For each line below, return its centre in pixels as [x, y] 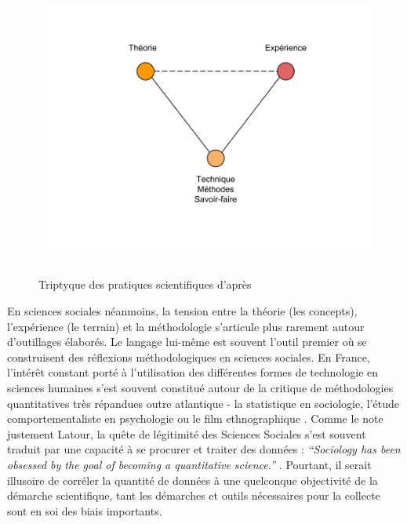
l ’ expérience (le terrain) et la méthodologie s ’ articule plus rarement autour [186, 326]
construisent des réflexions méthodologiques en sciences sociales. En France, [189, 357]
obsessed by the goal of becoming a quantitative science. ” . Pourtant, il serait [189, 464]
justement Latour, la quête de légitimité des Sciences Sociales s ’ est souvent [187, 433]
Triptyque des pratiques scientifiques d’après [145, 284]
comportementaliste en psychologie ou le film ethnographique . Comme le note [195, 418]
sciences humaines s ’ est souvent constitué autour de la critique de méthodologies [200, 387]
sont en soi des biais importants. [85, 510]
